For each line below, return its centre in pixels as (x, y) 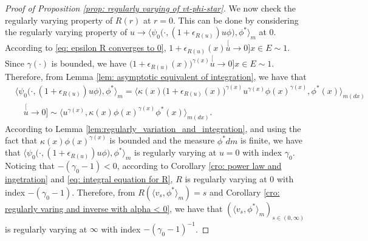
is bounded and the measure (162, 140)
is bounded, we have (89, 63)
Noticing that (30, 166)
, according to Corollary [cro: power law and (199, 166)
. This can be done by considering (236, 20)
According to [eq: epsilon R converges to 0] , (86, 48)
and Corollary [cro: (244, 192)
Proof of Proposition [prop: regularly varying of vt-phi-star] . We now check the (150, 8)
